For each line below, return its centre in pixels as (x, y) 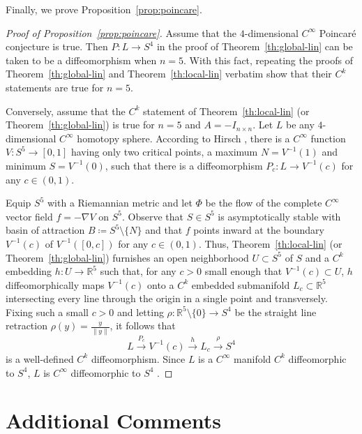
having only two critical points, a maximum (164, 152)
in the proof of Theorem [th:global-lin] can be (255, 46)
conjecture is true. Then (57, 46)
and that (164, 230)
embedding (29, 271)
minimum (26, 165)
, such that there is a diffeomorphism (184, 165)
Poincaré (338, 32)
